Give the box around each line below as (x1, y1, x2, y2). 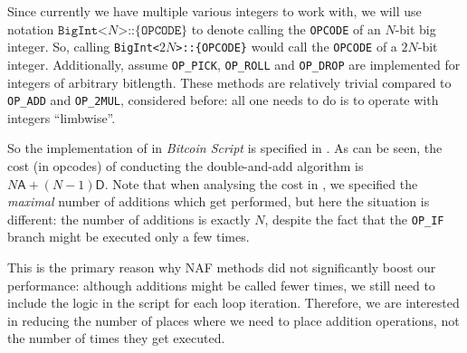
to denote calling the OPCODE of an (191, 19, 381, 38)
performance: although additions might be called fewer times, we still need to (7, 275, 435, 294)
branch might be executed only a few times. (7, 227, 250, 246)
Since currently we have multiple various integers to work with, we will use (7, 2, 422, 20)
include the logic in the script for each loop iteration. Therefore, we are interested (7, 293, 460, 312)
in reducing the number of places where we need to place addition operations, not (7, 310, 460, 329)
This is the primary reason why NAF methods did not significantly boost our (7, 258, 436, 277)
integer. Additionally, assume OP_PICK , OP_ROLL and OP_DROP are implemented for (7, 54, 461, 73)
